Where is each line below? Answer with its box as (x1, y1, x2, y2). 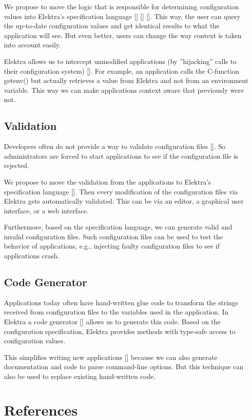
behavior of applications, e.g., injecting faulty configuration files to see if (4, 241, 220, 251)
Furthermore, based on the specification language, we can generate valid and (4, 222, 233, 232)
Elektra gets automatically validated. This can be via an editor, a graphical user (4, 196, 244, 206)
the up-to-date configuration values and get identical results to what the (4, 21, 220, 31)
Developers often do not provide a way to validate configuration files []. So (4, 141, 226, 151)
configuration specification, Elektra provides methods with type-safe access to (4, 326, 235, 336)
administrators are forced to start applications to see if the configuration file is (4, 150, 238, 161)
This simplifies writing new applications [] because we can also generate (4, 352, 217, 362)
